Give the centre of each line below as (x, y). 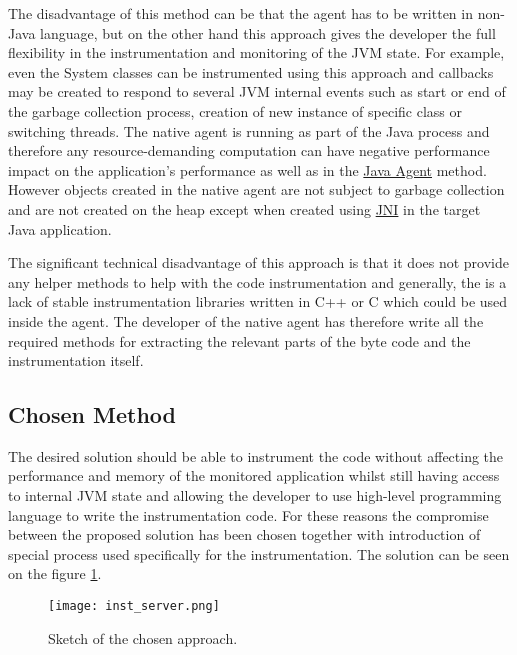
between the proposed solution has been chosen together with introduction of (244, 534)
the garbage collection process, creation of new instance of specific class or (235, 110)
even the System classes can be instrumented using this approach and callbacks (251, 71)
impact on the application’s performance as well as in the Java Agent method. (247, 169)
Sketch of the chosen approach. (143, 637)
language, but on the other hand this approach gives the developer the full (268, 32)
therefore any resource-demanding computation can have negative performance (249, 150)
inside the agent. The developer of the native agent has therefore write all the (246, 320)
